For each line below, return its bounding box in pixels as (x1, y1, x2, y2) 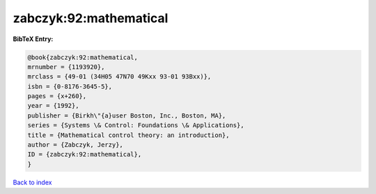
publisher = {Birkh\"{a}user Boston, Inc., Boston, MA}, (27, 111, 226, 120)
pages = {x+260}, (27, 92, 87, 100)
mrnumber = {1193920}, (27, 63, 105, 71)
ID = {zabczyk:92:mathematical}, (27, 150, 142, 159)
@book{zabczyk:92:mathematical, (27, 53, 139, 61)
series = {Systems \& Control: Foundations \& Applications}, (27, 122, 244, 129)
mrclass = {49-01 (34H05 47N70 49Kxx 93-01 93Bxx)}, (27, 73, 212, 81)
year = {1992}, (27, 102, 79, 110)
